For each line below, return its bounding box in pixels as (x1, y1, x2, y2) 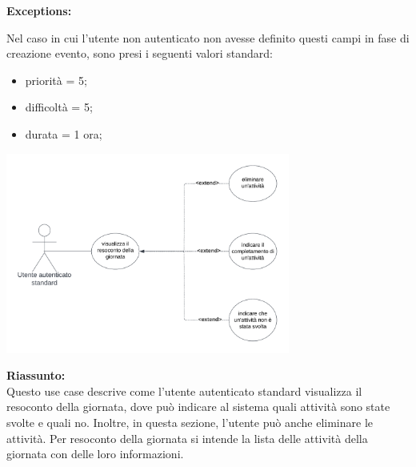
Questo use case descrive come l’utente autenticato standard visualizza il (6, 382, 362, 399)
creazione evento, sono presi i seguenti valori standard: (6, 45, 273, 62)
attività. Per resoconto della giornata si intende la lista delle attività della (6, 429, 368, 446)
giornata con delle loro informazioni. (6, 445, 184, 462)
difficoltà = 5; (25, 99, 93, 115)
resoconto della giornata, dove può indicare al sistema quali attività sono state (6, 398, 390, 415)
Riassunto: (6, 367, 66, 384)
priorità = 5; (25, 71, 87, 88)
